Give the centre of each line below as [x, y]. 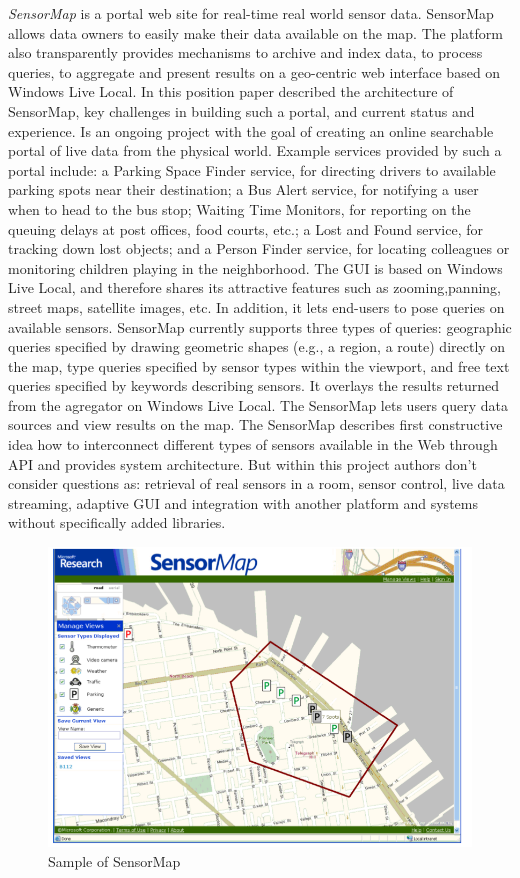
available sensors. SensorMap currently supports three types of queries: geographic [260, 326]
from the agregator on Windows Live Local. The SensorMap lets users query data [258, 404]
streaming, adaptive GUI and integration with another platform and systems [243, 502]
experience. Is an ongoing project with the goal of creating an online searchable [251, 130]
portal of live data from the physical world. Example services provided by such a [255, 150]
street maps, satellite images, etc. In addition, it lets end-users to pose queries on [256, 306]
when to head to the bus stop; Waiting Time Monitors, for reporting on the [239, 208]
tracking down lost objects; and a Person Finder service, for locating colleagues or [259, 248]
